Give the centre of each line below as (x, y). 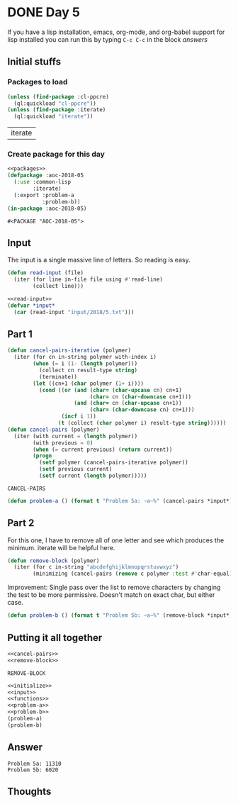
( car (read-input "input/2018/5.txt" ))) (74, 312)
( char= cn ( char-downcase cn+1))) (141, 397)
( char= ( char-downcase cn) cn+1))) (142, 410)
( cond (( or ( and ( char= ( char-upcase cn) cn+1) (110, 390)
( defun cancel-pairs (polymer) (53, 430)
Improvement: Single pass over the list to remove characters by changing (114, 587)
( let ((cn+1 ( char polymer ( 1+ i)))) (88, 384)
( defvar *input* (31, 306)
